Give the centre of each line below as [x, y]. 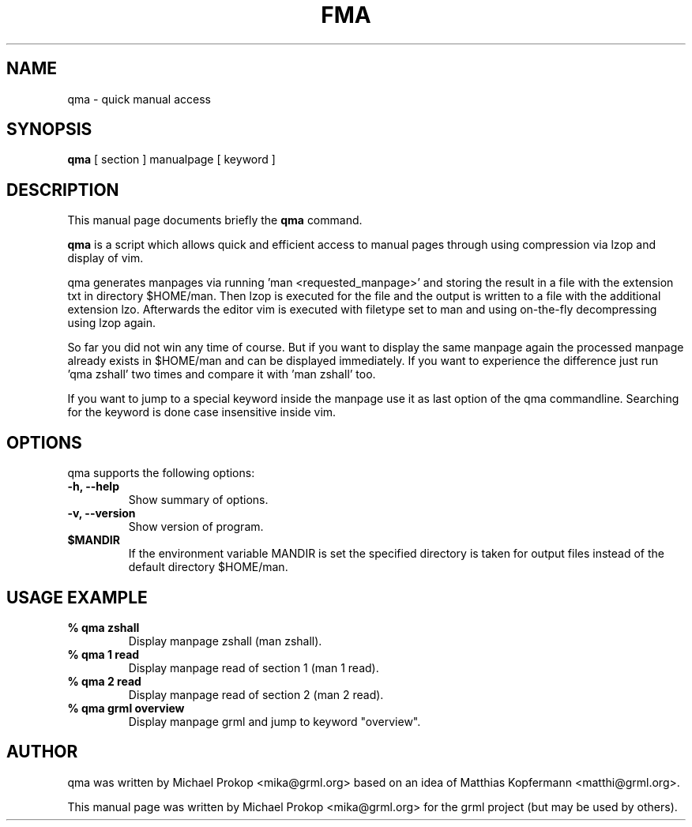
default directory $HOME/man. [208, 567]
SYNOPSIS [49, 130]
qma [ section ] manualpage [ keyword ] [171, 160]
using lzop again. [112, 323]
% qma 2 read [104, 681]
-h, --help [93, 487]
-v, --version [102, 513]
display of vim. [105, 258]
